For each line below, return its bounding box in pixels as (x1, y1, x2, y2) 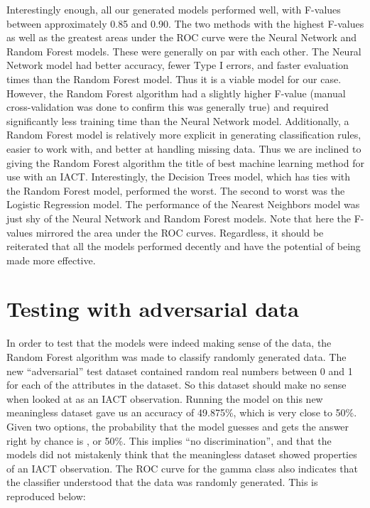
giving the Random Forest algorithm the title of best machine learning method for (6, 155, 364, 170)
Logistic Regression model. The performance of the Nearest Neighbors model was (6, 197, 360, 212)
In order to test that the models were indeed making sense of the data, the (6, 335, 332, 350)
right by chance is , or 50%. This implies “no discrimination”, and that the (6, 433, 332, 448)
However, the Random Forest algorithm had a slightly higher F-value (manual (6, 85, 346, 100)
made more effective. (6, 252, 96, 267)
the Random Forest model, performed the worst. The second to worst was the (6, 183, 345, 198)
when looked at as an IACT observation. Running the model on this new (6, 391, 323, 406)
